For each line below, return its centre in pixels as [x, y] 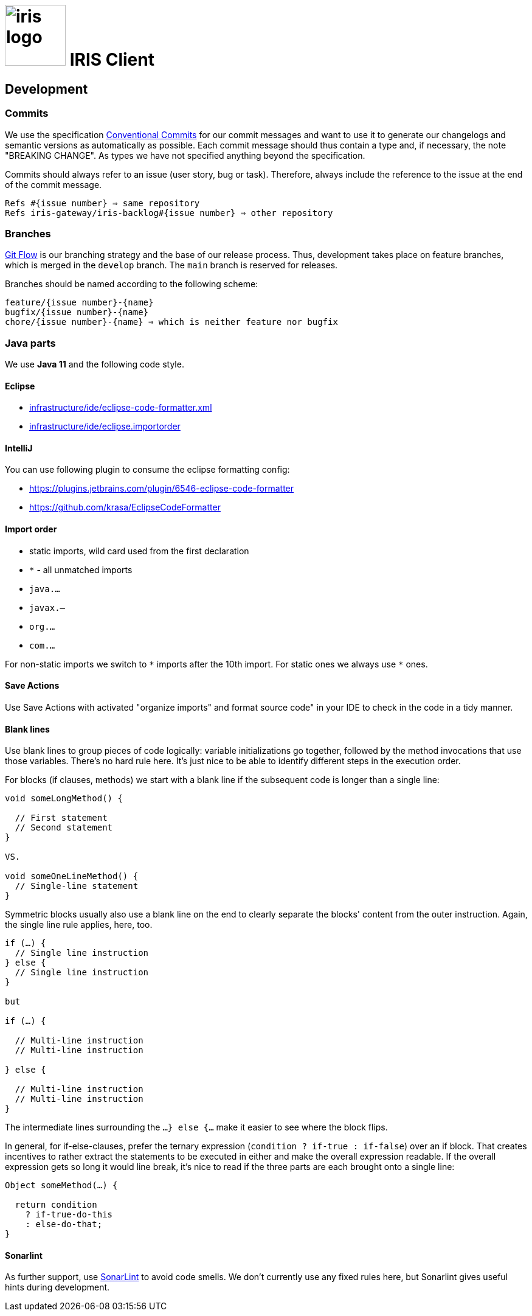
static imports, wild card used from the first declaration [139, 551]
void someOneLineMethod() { [72, 876]
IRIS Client [112, 60]
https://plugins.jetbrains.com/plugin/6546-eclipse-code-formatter [162, 489]
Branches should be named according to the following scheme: [132, 284]
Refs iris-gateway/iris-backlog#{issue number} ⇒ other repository [169, 213]
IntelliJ [19, 448]
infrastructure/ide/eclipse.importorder [105, 426]
